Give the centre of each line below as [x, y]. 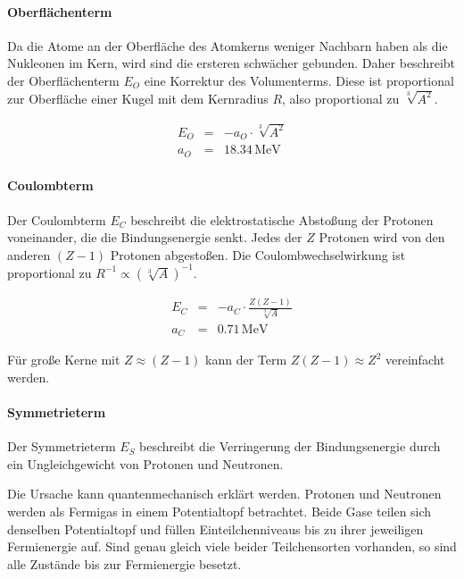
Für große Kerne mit [64, 360]
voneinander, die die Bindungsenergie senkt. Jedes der [155, 237]
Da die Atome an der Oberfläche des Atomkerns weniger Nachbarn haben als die [228, 45]
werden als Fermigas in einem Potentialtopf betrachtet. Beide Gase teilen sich [220, 512]
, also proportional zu [341, 98]
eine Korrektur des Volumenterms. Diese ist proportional [299, 80]
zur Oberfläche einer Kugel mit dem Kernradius [138, 98]
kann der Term [246, 360]
